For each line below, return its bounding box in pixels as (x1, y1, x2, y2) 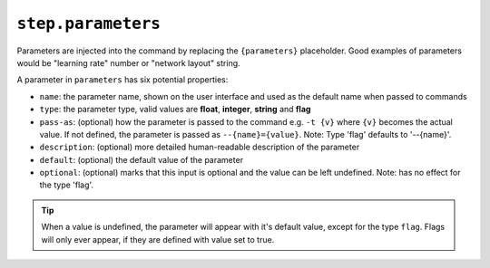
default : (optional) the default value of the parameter (39, 154, 244, 165)
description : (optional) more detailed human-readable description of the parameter (39, 141, 360, 153)
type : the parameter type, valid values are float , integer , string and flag (39, 104, 311, 115)
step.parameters (16, 14, 161, 33)
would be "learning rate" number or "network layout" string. (16, 57, 240, 68)
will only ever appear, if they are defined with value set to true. (41, 234, 275, 244)
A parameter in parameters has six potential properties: (16, 74, 229, 85)
